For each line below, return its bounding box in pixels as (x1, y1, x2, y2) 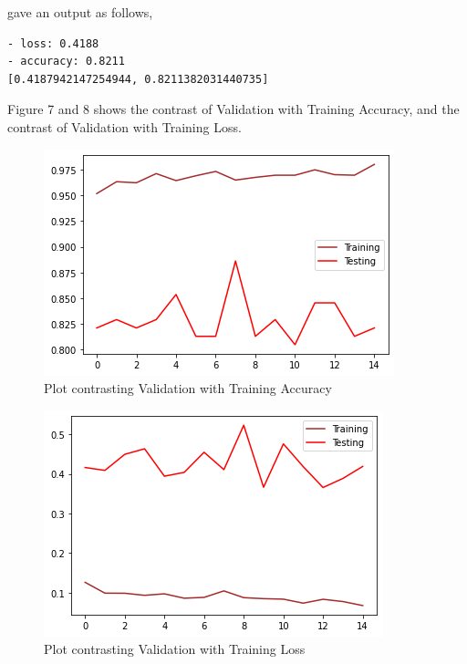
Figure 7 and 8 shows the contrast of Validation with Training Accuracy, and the (7, 99, 460, 119)
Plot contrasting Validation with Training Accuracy (44, 379, 332, 398)
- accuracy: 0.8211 (7, 55, 125, 68)
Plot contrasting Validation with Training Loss (44, 639, 306, 659)
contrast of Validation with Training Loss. (7, 117, 242, 136)
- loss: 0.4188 (7, 36, 99, 50)
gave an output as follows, (7, 3, 153, 21)
